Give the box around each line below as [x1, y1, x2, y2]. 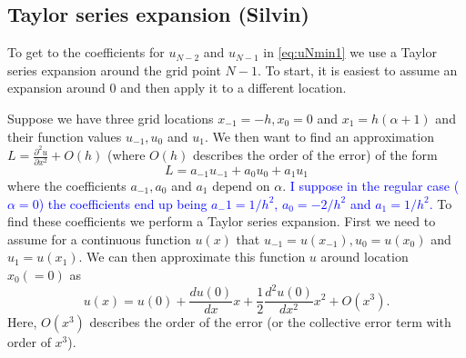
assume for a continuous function [7, 229, 191, 248]
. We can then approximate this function [78, 247, 306, 266]
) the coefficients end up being [38, 194, 208, 213]
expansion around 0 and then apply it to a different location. [7, 78, 347, 97]
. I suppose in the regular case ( [282, 176, 460, 195]
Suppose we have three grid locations [7, 108, 214, 127]
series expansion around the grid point [7, 60, 221, 79]
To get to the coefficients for [7, 43, 165, 62]
